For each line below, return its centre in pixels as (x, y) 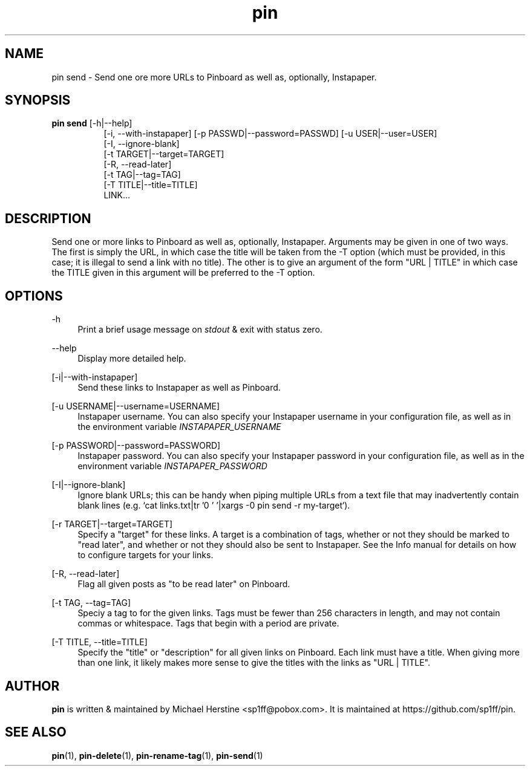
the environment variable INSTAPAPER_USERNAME (179, 427)
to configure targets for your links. (146, 555)
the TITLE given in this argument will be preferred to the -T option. (183, 273)
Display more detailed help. (132, 359)
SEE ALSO (36, 732)
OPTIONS (34, 296)
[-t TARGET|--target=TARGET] (164, 154)
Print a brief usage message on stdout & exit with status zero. (200, 330)
